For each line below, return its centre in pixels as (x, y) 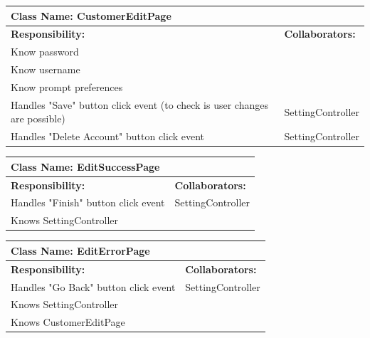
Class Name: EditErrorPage (80, 250)
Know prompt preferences (67, 86)
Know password (45, 52)
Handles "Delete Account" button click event (108, 136)
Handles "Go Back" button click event (93, 286)
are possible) (38, 118)
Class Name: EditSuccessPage (85, 166)
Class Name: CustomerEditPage (91, 15)
